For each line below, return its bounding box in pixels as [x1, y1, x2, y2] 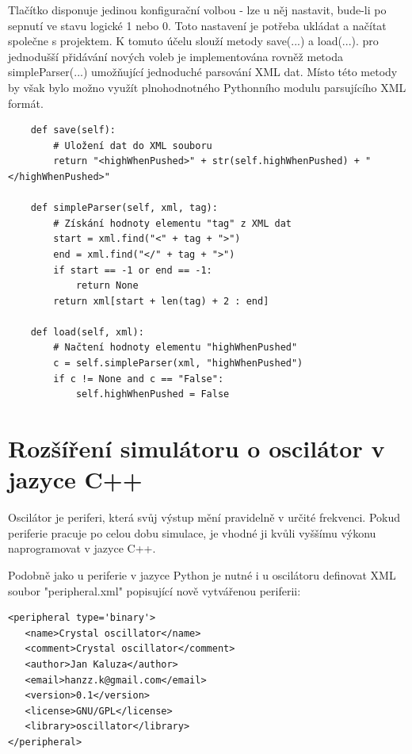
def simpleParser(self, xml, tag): [30, 202, 218, 214]
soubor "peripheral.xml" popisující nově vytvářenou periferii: [8, 582, 301, 599]
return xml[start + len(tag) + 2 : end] [53, 295, 269, 307]
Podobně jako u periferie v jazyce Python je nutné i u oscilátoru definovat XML [8, 566, 396, 583]
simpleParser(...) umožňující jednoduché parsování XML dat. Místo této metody [8, 63, 398, 80]
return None [75, 280, 139, 292]
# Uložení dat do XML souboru [53, 140, 212, 151]
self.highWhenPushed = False [75, 388, 230, 400]
